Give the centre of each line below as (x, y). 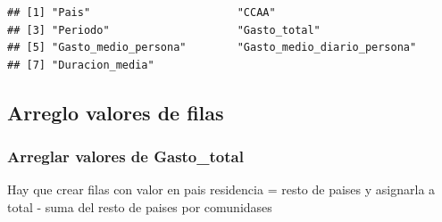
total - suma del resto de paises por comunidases (140, 206)
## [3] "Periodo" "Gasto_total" (164, 30)
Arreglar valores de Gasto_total (125, 156)
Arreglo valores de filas (116, 112)
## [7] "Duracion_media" (81, 65)
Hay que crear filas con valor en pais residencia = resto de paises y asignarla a (221, 189)
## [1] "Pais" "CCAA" (142, 12)
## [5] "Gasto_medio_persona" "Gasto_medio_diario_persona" (212, 48)
